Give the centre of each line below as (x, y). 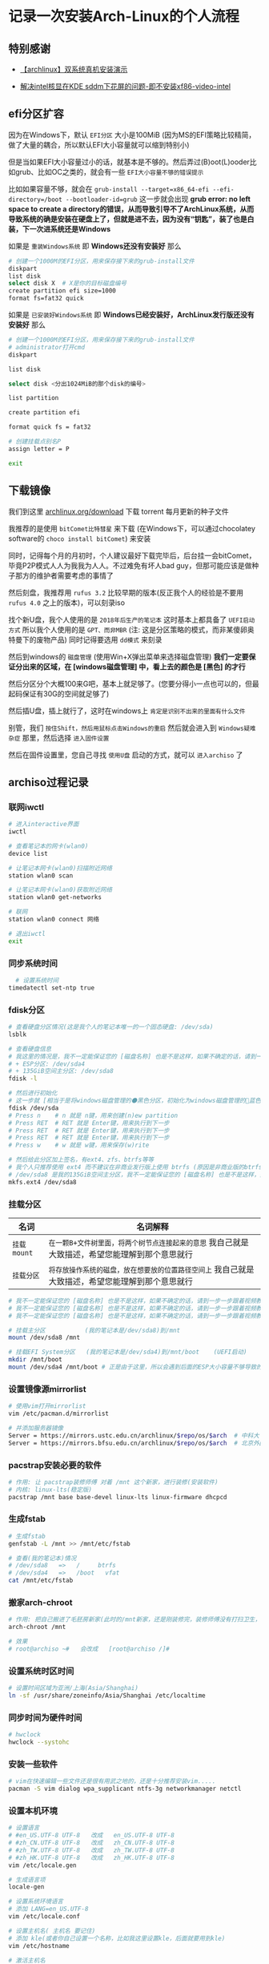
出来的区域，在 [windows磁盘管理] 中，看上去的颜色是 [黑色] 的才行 (134, 667)
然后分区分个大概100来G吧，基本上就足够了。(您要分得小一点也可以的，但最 (134, 684)
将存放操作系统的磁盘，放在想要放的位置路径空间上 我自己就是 (151, 1269)
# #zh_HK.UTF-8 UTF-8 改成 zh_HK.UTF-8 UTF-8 (91, 1857)
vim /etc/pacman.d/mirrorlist (59, 1414)
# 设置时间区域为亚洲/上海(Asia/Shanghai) (73, 1688)
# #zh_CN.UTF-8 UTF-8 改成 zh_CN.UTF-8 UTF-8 (91, 1843)
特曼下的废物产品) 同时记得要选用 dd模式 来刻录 (85, 639)
